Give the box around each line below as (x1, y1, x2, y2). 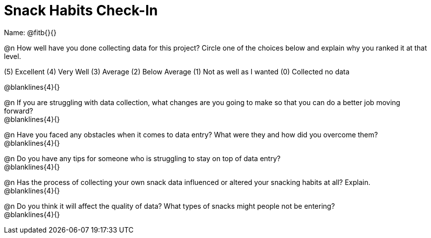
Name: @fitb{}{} (4, 28, 56, 37)
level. (4, 52, 21, 60)
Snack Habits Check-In (4, 2, 158, 19)
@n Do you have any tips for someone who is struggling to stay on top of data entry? (4, 154, 281, 163)
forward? (4, 106, 33, 115)
